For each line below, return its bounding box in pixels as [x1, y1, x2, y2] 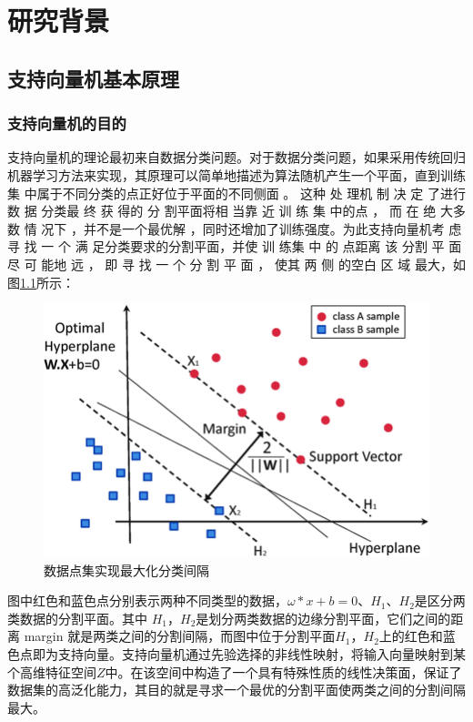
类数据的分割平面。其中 [7, 608, 147, 627]
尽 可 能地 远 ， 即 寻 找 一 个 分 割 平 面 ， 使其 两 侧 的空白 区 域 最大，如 [7, 254, 466, 273]
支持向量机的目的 [7, 112, 126, 135]
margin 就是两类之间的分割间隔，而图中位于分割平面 [24, 626, 336, 646]
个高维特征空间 [7, 662, 96, 681]
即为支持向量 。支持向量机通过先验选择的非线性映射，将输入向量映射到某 [32, 644, 466, 663]
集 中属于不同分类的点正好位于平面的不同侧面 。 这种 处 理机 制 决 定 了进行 [7, 183, 466, 202]
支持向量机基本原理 [7, 64, 179, 92]
